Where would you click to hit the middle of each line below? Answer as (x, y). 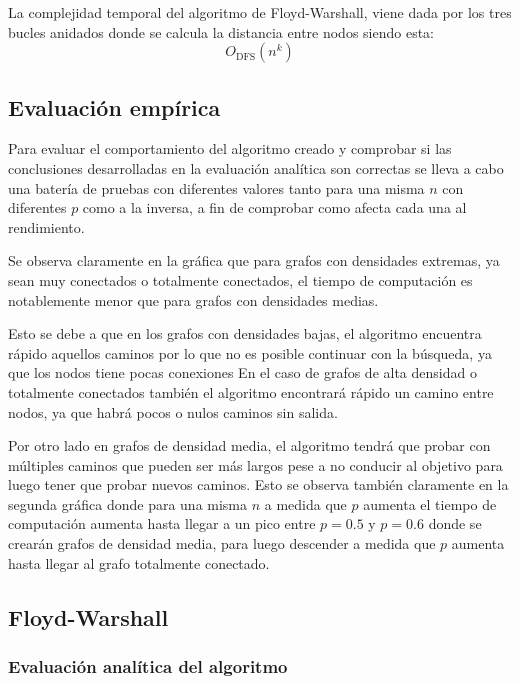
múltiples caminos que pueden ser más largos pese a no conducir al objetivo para (255, 464)
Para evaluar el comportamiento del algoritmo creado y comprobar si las (230, 148)
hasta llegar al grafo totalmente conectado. (139, 562)
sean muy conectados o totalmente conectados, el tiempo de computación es (240, 279)
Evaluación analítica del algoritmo (148, 665)
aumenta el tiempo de (430, 503)
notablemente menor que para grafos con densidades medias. (193, 299)
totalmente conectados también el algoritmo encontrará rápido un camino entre (251, 391)
